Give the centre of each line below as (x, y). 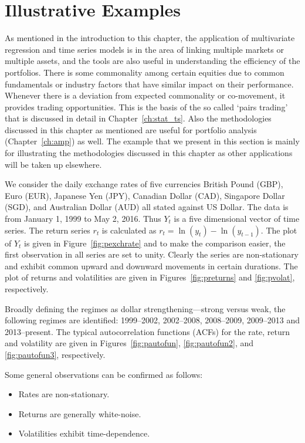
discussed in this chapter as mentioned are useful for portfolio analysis (131, 129)
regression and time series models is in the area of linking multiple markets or (144, 49)
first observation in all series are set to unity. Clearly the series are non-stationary (152, 254)
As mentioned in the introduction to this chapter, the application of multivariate (150, 38)
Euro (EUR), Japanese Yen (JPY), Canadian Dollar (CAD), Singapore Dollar (145, 195)
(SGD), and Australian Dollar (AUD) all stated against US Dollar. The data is (147, 207)
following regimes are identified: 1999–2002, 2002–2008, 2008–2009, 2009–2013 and (152, 320)
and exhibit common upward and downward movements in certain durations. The (151, 266)
